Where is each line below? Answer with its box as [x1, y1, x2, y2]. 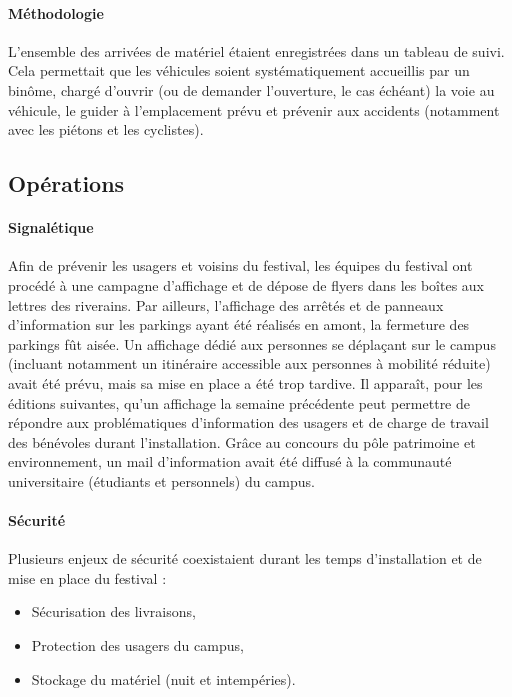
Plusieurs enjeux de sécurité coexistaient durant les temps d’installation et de [8, 548, 482, 569]
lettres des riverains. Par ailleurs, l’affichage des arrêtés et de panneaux [8, 294, 444, 315]
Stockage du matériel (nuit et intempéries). [31, 668, 296, 689]
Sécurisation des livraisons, [31, 601, 196, 622]
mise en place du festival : [8, 567, 167, 588]
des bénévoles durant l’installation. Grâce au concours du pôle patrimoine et [8, 431, 476, 452]
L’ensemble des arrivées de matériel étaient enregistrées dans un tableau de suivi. [8, 40, 505, 61]
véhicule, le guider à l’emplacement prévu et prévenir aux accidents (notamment [8, 99, 500, 120]
